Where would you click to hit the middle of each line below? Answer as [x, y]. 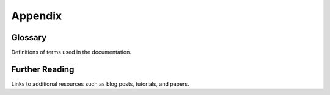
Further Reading [43, 69]
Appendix [37, 16]
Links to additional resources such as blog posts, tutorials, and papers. [100, 84]
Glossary [29, 37]
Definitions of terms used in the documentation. [71, 52]
